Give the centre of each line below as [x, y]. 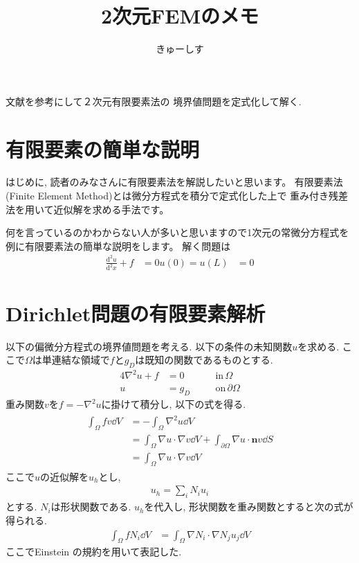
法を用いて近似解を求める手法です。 [88, 209]
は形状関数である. [91, 507]
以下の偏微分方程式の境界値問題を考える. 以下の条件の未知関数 [149, 346]
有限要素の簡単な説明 [103, 149]
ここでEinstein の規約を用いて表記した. [94, 552]
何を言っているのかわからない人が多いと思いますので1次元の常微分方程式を [177, 232]
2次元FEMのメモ [180, 16]
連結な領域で [81, 360]
